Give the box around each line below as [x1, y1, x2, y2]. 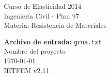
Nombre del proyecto [4, 46, 66, 56]
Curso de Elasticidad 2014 [4, 1, 81, 11]
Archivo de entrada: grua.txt [4, 36, 102, 46]
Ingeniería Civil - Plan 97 [4, 10, 79, 20]
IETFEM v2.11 [4, 65, 49, 75]
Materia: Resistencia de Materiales [4, 20, 107, 30]
